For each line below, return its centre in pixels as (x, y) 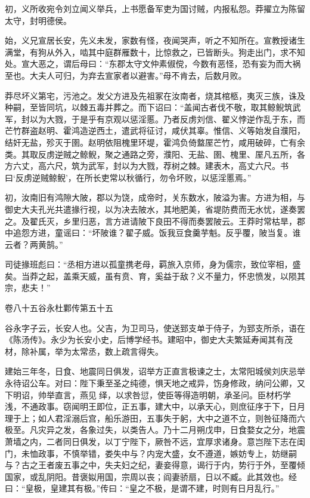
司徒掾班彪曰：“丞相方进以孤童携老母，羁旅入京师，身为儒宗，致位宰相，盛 (153, 264)
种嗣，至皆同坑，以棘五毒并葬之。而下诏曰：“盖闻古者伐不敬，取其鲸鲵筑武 (153, 107)
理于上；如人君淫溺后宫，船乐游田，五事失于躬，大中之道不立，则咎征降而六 (155, 418)
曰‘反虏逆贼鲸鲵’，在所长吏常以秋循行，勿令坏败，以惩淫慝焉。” (128, 177)
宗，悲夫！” (28, 288)
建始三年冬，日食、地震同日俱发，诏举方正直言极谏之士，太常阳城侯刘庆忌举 (155, 371)
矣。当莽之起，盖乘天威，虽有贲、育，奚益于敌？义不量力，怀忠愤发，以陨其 (155, 276)
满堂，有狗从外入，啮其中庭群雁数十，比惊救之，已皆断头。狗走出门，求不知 (155, 52)
